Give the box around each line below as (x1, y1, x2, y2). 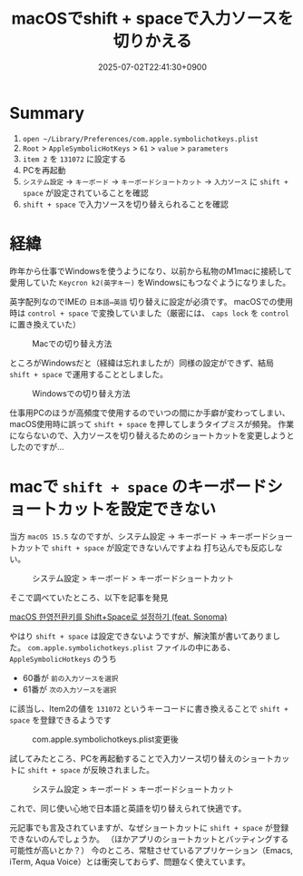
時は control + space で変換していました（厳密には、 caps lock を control (9, 307, 290, 318)
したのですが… (9, 441, 65, 452)
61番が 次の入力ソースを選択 (22, 684, 117, 695)
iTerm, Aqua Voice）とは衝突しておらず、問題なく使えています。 (9, 856, 251, 867)
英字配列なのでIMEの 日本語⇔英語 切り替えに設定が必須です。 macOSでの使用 (9, 296, 293, 307)
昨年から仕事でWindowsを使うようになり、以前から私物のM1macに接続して (9, 265, 293, 277)
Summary (9, 102, 84, 123)
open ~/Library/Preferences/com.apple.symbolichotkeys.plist (22, 134, 259, 143)
